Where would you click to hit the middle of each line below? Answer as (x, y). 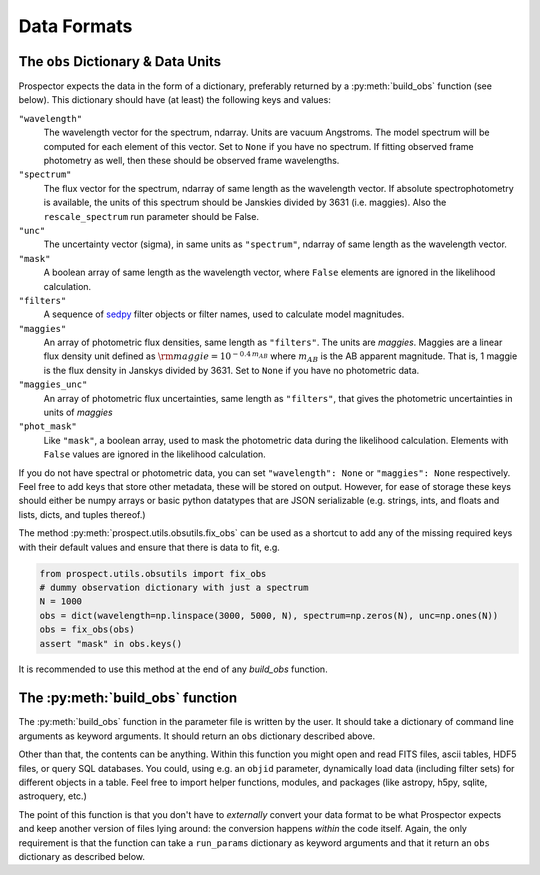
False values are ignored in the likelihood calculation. (155, 454)
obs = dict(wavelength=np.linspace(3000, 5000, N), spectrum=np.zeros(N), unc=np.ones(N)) (269, 615)
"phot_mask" (47, 426)
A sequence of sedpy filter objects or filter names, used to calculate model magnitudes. (224, 314)
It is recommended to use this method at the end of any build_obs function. (173, 669)
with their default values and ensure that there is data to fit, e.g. (149, 547)
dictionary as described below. (81, 856)
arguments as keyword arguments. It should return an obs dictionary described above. (197, 736)
